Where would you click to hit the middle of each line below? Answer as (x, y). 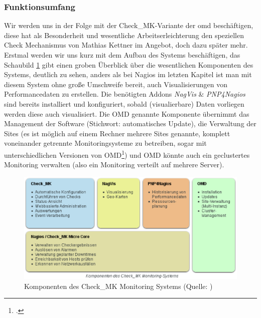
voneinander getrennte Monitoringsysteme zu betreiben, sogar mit (105, 143)
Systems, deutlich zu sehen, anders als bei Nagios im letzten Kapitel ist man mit (128, 74)
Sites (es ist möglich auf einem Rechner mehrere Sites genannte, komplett (117, 133)
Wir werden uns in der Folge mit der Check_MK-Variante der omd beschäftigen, (129, 25)
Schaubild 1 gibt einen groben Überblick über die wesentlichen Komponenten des (129, 64)
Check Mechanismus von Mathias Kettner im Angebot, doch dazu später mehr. (126, 45)
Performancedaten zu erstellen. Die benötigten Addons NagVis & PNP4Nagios (125, 94)
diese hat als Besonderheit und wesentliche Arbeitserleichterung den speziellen (124, 35)
